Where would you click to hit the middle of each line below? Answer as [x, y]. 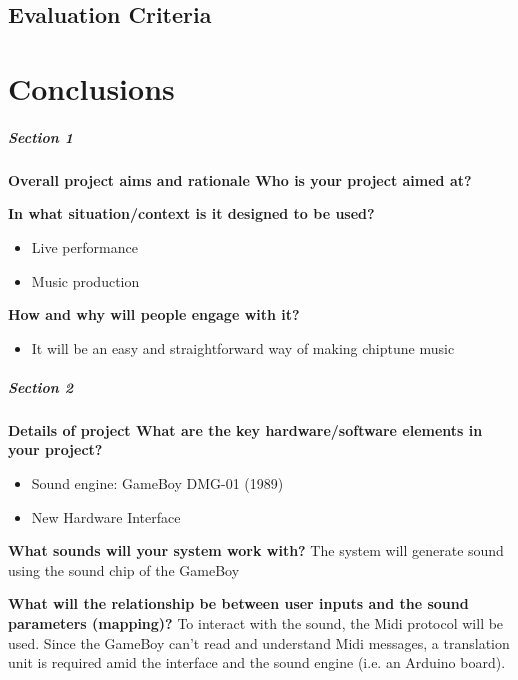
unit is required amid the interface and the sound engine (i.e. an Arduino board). [257, 662]
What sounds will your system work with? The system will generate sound [256, 550]
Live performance [84, 246]
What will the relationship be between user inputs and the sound [238, 603]
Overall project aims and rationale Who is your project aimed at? [240, 179]
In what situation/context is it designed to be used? [191, 213]
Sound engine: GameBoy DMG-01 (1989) [157, 483]
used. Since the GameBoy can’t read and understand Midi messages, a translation [259, 642]
